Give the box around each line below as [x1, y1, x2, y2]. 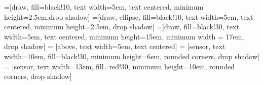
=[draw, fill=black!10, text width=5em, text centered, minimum [4, 2, 204, 12]
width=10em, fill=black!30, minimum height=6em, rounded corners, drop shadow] [4, 51, 259, 61]
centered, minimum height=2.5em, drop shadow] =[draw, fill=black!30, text [4, 21, 239, 32]
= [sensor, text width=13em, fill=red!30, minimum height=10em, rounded [4, 61, 235, 71]
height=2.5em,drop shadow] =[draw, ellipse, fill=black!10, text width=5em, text [4, 11, 253, 22]
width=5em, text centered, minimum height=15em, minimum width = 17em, [4, 31, 244, 41]
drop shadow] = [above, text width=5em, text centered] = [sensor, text [4, 41, 226, 52]
